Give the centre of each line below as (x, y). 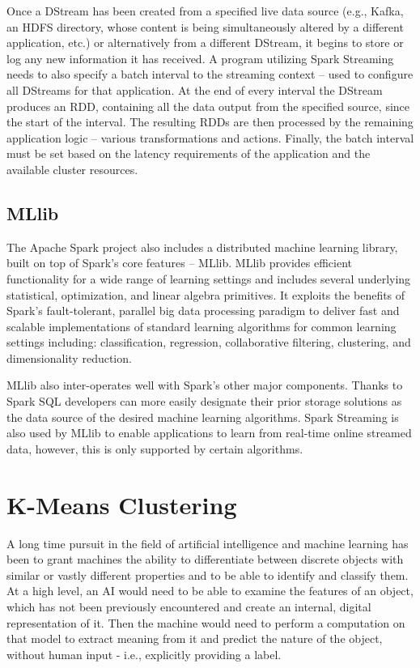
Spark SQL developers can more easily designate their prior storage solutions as (204, 401)
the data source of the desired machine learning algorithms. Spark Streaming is (203, 417)
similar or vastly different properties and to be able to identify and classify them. (208, 574)
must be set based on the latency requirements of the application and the (189, 153)
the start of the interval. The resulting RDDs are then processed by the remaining (210, 122)
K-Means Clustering (122, 504)
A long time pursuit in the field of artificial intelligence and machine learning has (208, 543)
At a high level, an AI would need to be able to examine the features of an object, (210, 591)
